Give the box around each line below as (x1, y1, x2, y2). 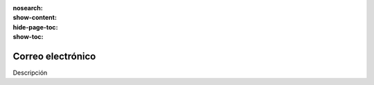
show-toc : (12, 33, 44, 41)
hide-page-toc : (12, 23, 58, 31)
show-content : (12, 14, 57, 22)
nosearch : (12, 4, 43, 12)
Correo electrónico (12, 50, 96, 62)
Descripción (12, 69, 48, 77)
